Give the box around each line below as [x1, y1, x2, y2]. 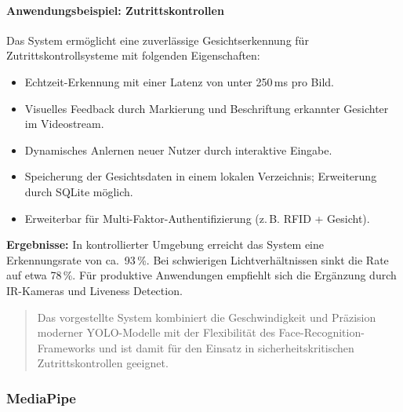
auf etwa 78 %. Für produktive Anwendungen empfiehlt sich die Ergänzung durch [6, 267, 397, 283]
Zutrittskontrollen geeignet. [37, 355, 169, 371]
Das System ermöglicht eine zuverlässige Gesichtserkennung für [6, 31, 309, 48]
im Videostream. [24, 115, 104, 132]
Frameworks [37, 339, 96, 355]
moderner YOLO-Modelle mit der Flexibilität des [37, 324, 275, 341]
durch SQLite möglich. [24, 183, 133, 199]
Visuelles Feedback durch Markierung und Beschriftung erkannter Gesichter [24, 100, 389, 116]
